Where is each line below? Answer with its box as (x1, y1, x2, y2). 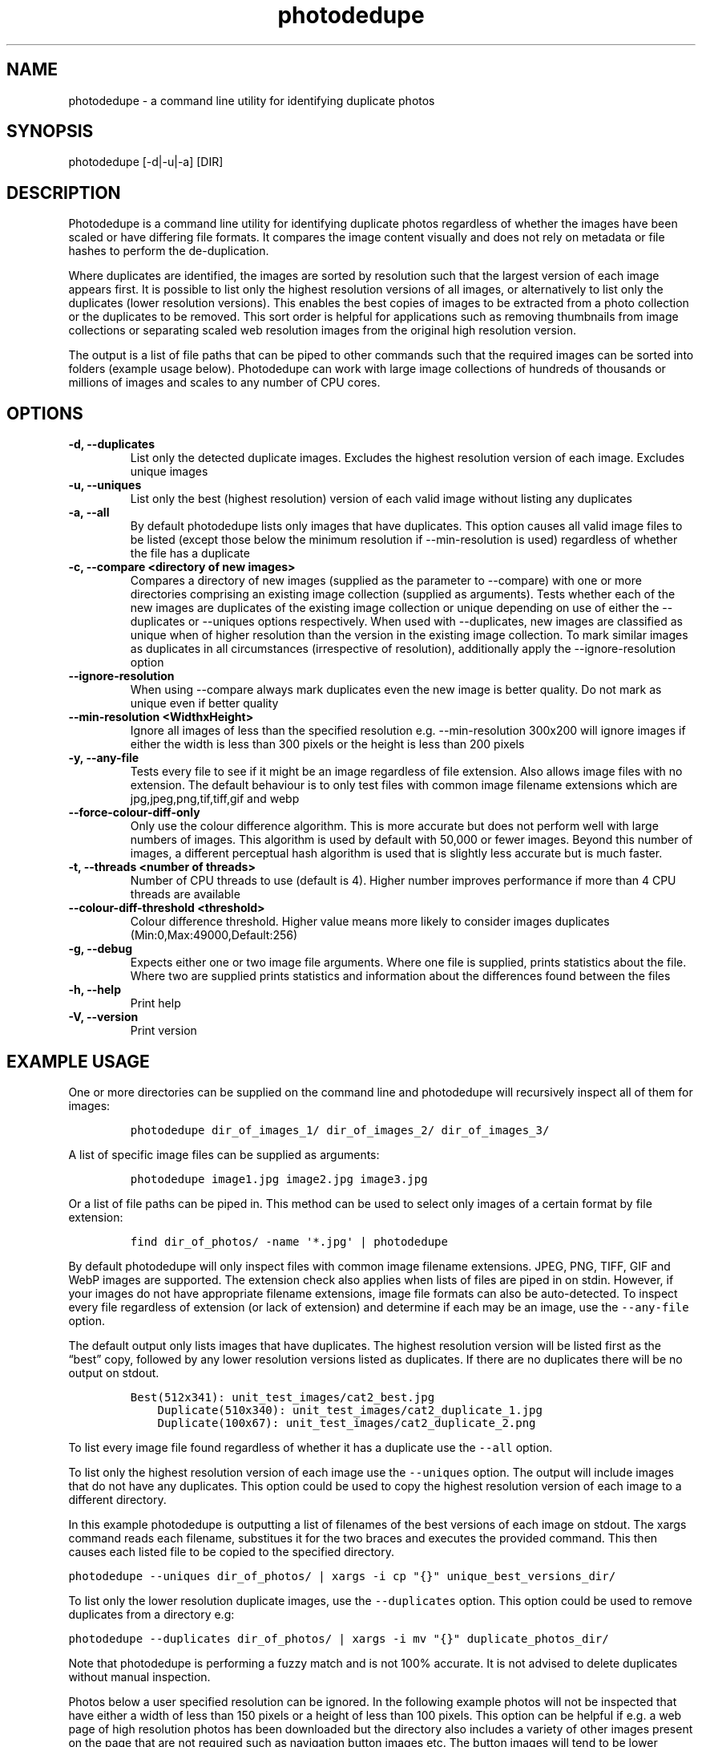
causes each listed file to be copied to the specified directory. (68, 1544, 395, 1559)
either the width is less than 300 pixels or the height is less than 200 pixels (130, 737, 525, 752)
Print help (130, 996, 181, 1011)
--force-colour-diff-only (68, 805, 200, 820)
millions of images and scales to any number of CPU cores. (68, 375, 381, 390)
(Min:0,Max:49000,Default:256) (130, 928, 298, 942)
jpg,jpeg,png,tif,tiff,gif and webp (130, 792, 300, 806)
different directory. (68, 1492, 167, 1506)
